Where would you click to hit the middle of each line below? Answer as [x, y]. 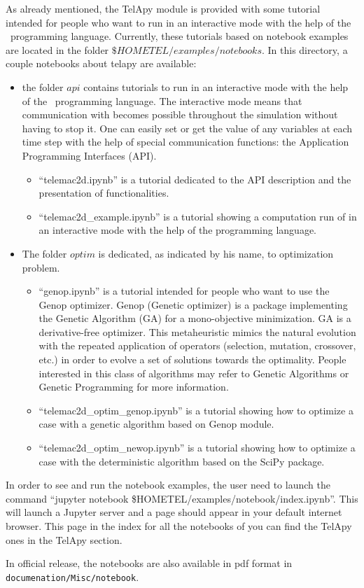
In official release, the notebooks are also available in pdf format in [149, 563]
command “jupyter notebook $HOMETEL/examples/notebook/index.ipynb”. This [182, 498]
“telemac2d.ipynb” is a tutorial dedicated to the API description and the [195, 179]
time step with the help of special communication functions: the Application [185, 142]
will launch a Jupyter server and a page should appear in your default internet [174, 512]
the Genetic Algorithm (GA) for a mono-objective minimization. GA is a [195, 318]
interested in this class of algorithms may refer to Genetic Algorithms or [194, 373]
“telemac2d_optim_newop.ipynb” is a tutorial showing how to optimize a [197, 448]
